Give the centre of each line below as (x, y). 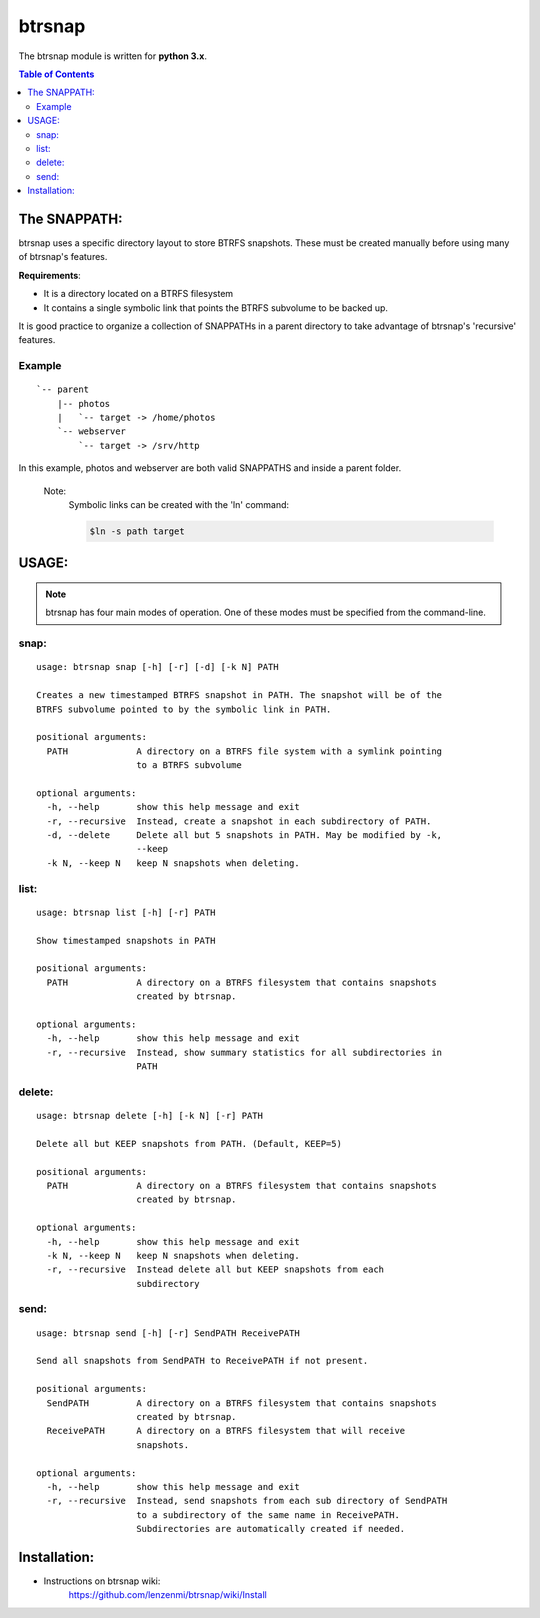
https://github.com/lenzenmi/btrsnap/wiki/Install (167, 1595)
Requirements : (50, 275)
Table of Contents (56, 74)
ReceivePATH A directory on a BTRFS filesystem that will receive (226, 1431)
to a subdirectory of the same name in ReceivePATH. (268, 1514)
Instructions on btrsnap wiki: (102, 1581)
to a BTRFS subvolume (189, 765)
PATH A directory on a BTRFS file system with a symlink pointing (244, 751)
